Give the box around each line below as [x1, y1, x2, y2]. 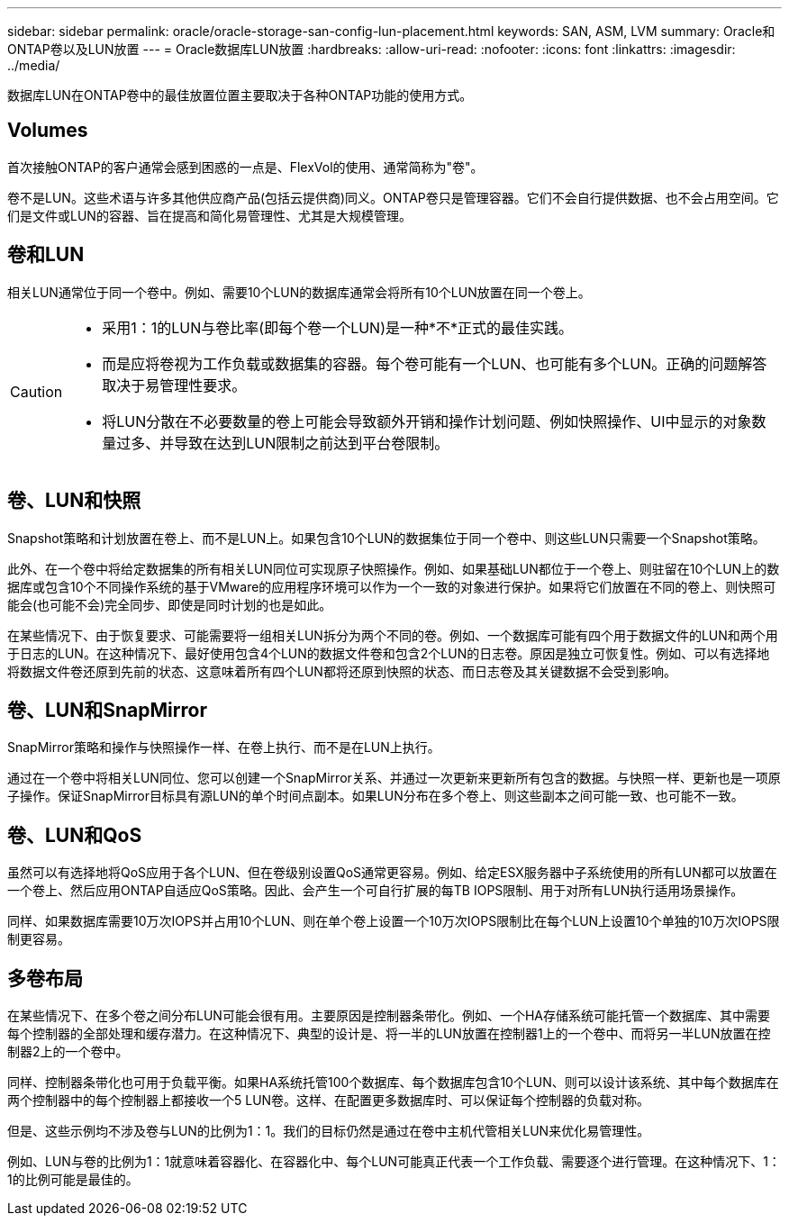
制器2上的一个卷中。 [7, 1044, 129, 1060]
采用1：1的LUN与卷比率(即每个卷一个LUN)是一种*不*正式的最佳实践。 [102, 318, 574, 337]
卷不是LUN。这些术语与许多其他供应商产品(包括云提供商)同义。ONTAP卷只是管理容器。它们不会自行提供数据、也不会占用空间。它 [7, 189, 779, 205]
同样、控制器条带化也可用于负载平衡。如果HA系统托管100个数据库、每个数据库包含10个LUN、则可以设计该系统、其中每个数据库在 [7, 1074, 779, 1091]
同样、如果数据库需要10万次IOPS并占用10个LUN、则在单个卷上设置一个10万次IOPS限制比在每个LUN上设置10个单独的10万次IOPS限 [7, 913, 780, 929]
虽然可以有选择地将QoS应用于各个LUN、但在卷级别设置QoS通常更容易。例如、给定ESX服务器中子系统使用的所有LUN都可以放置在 [7, 865, 777, 881]
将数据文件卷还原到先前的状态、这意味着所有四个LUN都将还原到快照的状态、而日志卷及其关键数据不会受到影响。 [7, 663, 676, 679]
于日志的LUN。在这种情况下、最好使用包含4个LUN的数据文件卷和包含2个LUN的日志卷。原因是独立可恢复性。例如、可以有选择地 [7, 645, 770, 661]
